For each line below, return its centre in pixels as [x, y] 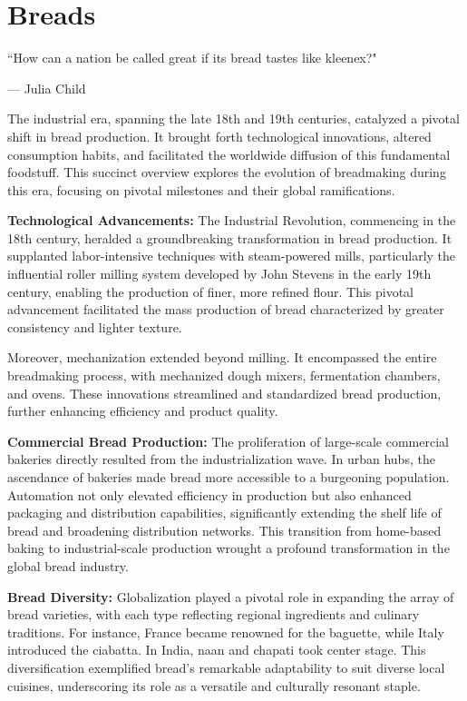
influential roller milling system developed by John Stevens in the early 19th [219, 274]
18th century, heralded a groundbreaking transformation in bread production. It [230, 237]
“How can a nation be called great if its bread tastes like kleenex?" [192, 58]
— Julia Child [47, 88]
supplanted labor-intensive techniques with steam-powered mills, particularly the [232, 256]
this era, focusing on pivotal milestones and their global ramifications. [201, 189]
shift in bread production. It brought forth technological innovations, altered [219, 136]
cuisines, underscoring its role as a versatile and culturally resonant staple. [214, 685]
